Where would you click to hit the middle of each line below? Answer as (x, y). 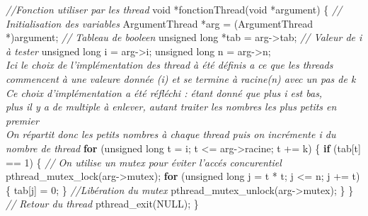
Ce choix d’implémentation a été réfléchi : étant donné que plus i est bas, (164, 92)
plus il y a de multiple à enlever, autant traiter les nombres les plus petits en (171, 107)
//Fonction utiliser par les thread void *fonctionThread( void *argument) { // (174, 9)
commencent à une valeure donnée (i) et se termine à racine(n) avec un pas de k (181, 78)
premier (22, 120)
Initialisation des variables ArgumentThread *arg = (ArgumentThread (160, 23)
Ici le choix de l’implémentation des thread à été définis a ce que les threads (169, 65)
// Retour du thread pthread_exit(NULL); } (102, 204)
